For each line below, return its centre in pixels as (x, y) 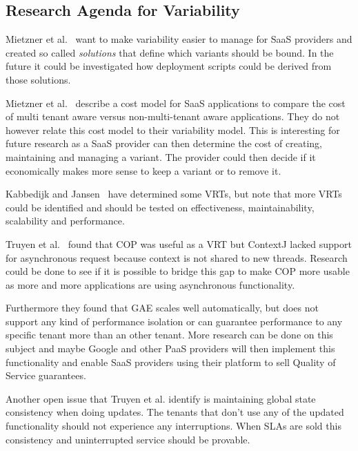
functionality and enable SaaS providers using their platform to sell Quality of (171, 362)
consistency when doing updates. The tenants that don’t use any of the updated (175, 412)
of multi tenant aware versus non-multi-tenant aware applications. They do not (173, 116)
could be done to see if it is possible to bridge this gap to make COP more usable (178, 271)
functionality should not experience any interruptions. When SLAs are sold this (173, 426)
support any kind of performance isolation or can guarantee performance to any (174, 321)
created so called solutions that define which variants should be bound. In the (170, 52)
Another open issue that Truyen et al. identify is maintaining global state (161, 398)
